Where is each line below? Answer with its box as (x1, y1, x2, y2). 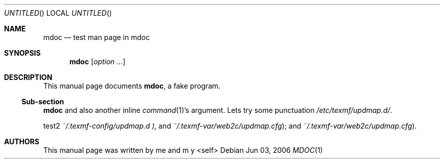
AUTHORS (4, 137, 40, 146)
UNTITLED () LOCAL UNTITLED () (4, 9, 112, 17)
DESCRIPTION (4, 73, 53, 81)
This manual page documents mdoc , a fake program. (43, 81, 220, 90)
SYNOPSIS (4, 49, 41, 57)
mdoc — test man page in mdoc (43, 33, 150, 42)
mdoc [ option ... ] (69, 57, 126, 66)
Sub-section (21, 97, 64, 106)
